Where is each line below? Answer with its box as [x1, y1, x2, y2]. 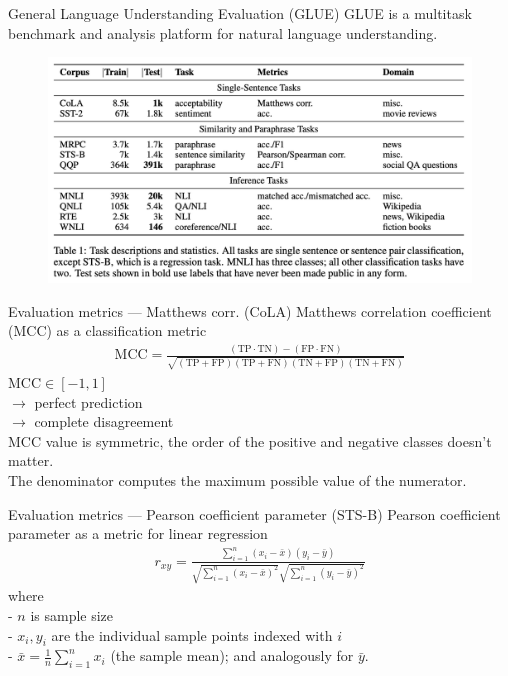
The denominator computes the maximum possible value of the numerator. [8, 470, 467, 491]
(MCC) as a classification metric [8, 320, 207, 341]
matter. [8, 450, 54, 471]
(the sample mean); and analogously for [110, 645, 354, 666]
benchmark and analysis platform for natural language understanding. [8, 22, 438, 43]
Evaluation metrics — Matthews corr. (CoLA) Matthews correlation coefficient [8, 300, 492, 321]
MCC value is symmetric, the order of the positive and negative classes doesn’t [8, 430, 492, 451]
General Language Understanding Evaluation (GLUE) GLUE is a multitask [8, 3, 472, 23]
